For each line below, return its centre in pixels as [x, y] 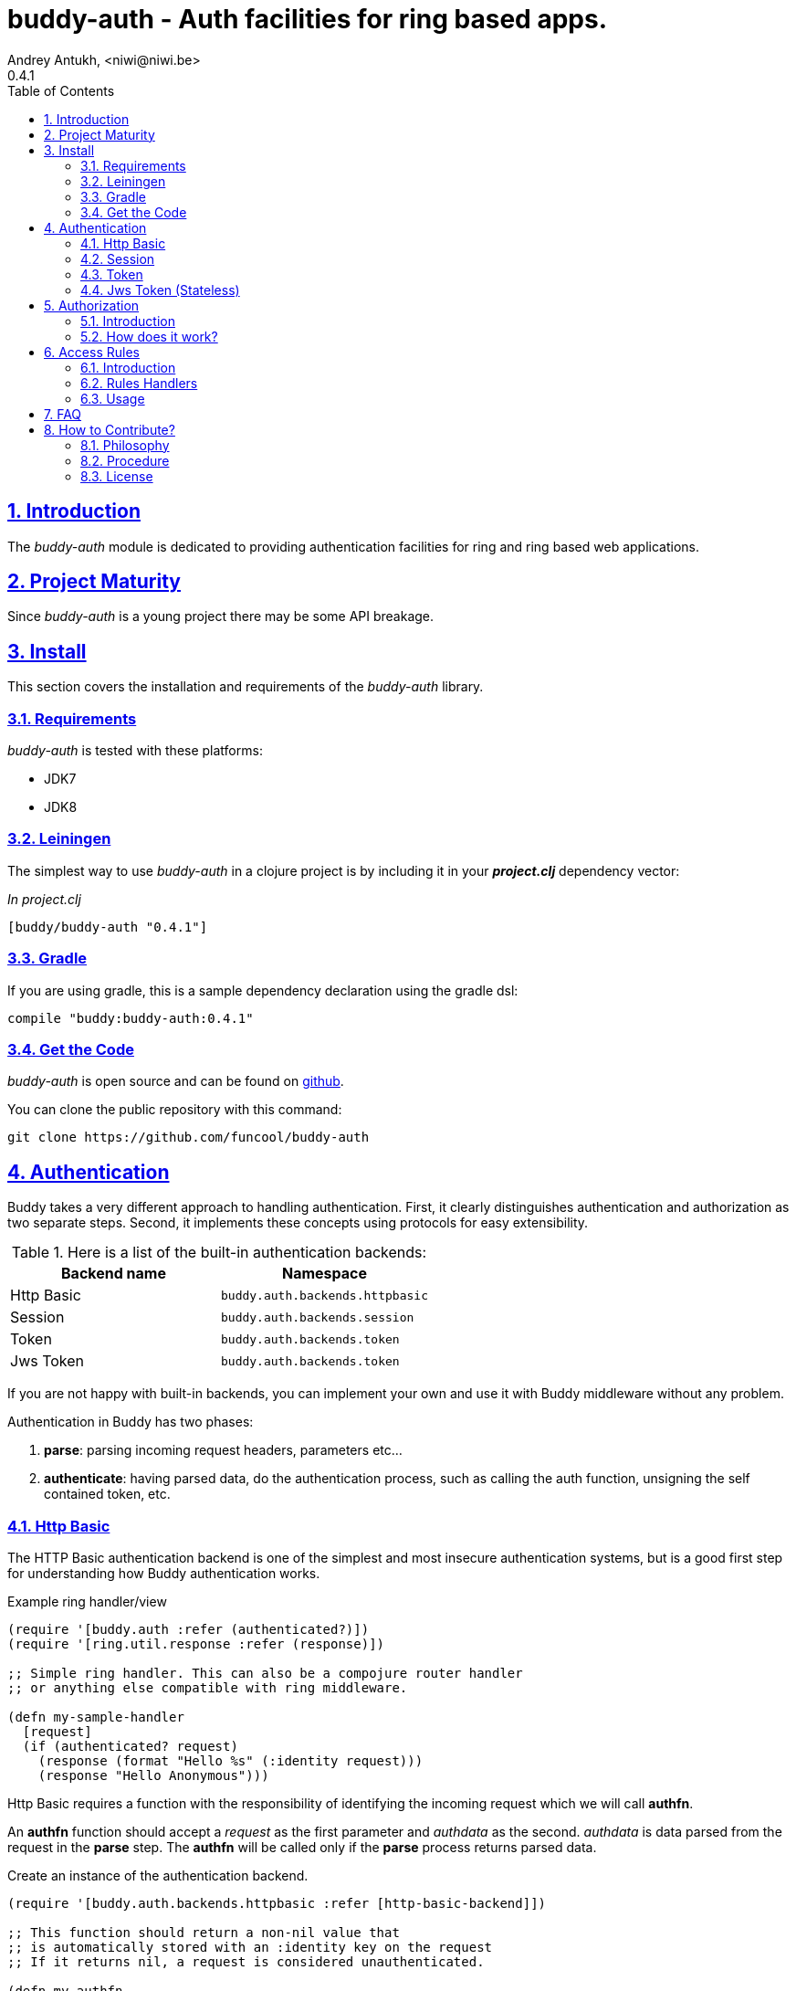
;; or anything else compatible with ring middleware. [208, 1687]
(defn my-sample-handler [96, 1717]
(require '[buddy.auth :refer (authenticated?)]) [189, 1629]
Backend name [114, 1274]
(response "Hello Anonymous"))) [153, 1775]
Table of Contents [61, 90]
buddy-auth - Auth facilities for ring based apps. [307, 19]
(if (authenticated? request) [130, 1746]
